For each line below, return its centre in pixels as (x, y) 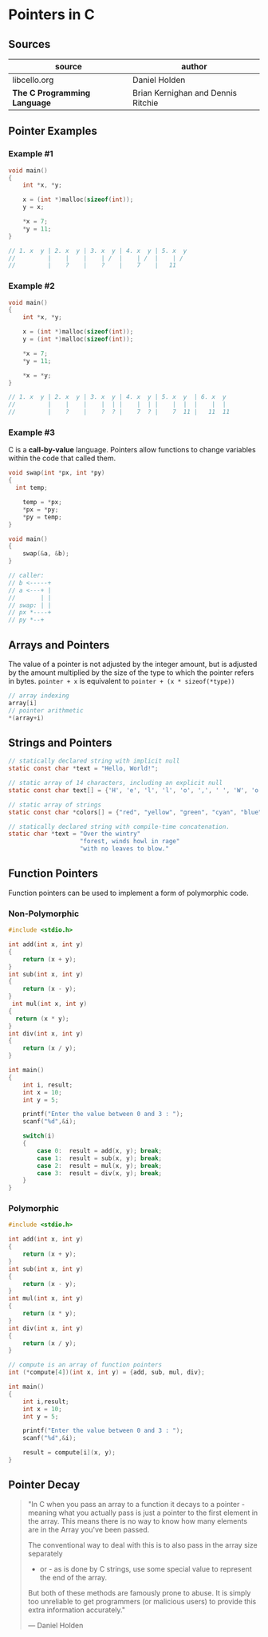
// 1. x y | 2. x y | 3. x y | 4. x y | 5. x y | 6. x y (117, 397)
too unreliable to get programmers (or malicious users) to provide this (142, 1601)
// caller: (26, 576)
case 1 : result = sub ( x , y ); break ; (99, 1158)
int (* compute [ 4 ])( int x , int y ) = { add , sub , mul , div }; (107, 1373)
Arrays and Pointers (59, 645)
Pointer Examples (53, 131)
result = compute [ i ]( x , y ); (69, 1453)
